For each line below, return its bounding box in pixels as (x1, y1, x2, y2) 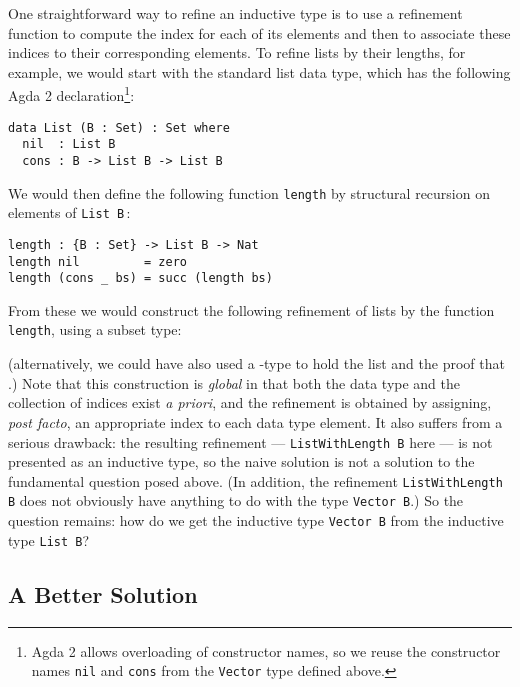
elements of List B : (8, 202, 131, 223)
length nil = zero (8, 254, 187, 269)
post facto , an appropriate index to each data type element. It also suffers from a (8, 411, 503, 432)
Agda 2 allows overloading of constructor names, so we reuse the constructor (31, 640, 501, 661)
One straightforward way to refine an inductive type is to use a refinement (8, 3, 463, 23)
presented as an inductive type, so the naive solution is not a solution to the (8, 451, 475, 472)
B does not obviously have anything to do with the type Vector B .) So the (8, 490, 464, 511)
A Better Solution (8, 578, 198, 609)
